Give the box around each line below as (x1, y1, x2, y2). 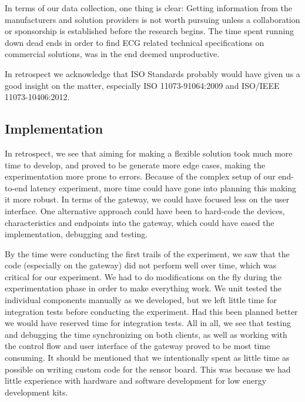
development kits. (5, 386, 68, 398)
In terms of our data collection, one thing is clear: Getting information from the (5, 2, 292, 14)
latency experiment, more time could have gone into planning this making (30, 181, 296, 194)
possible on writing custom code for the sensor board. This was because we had (5, 363, 291, 375)
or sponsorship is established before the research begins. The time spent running (5, 25, 294, 37)
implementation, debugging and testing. (5, 228, 148, 240)
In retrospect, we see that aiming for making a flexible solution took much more (5, 147, 293, 159)
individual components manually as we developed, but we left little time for (5, 294, 277, 306)
